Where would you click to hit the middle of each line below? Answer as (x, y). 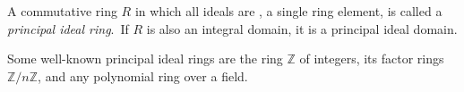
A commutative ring (62, 11)
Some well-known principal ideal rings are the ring (145, 59)
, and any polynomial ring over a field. (143, 75)
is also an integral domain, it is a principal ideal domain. (302, 28)
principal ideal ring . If (68, 28)
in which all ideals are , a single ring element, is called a (288, 11)
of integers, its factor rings (372, 59)
